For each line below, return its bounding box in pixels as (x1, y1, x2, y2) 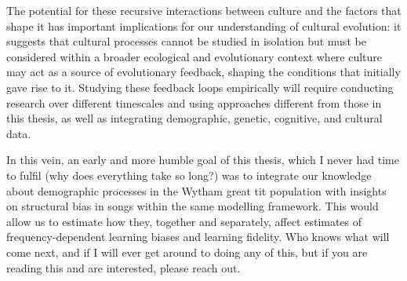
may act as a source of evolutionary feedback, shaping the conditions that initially (6, 64, 401, 80)
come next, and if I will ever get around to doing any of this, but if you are (6, 243, 368, 260)
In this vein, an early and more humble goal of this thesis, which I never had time (6, 151, 399, 168)
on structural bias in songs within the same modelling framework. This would (6, 198, 379, 214)
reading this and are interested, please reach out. (6, 259, 241, 276)
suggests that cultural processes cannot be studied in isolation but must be (6, 33, 366, 49)
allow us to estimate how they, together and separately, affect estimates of (6, 213, 362, 229)
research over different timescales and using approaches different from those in (6, 94, 382, 111)
